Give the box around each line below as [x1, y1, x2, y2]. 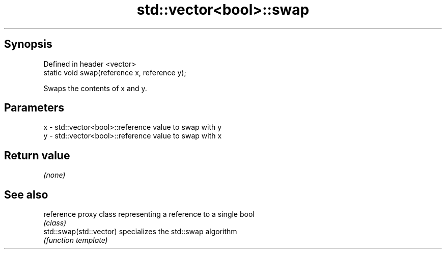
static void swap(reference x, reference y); [43, 68, 186, 77]
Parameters [4, 101, 64, 115]
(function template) [43, 236, 108, 245]
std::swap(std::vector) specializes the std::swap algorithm [43, 227, 237, 236]
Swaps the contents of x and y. [43, 83, 147, 93]
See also [4, 188, 48, 201]
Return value [4, 149, 70, 162]
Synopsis [4, 38, 52, 51]
